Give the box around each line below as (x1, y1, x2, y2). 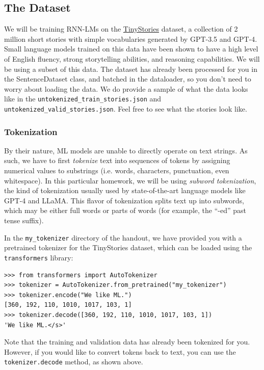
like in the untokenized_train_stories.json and (4, 93, 162, 104)
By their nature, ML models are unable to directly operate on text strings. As (4, 145, 248, 155)
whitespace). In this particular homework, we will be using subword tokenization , (4, 175, 256, 186)
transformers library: (4, 252, 73, 262)
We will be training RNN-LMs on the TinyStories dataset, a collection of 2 (4, 23, 238, 34)
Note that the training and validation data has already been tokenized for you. (4, 336, 250, 347)
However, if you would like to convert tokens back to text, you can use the (4, 346, 236, 357)
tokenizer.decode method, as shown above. (4, 356, 143, 367)
